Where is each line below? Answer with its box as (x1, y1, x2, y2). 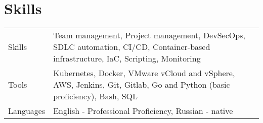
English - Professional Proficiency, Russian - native (53, 105, 233, 117)
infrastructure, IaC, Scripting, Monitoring (53, 52, 201, 65)
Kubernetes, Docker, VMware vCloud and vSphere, (53, 67, 235, 79)
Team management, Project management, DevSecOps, (53, 29, 245, 41)
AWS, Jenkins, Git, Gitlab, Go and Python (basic (53, 79, 230, 91)
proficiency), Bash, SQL (53, 90, 138, 102)
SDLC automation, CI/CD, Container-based (53, 41, 210, 53)
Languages (8, 105, 46, 117)
